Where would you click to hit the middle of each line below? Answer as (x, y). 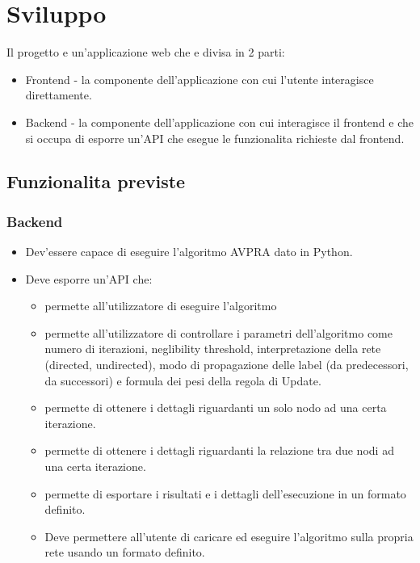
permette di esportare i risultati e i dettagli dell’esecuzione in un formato (225, 493)
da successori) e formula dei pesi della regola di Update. (183, 380)
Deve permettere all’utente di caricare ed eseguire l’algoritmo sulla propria (229, 536)
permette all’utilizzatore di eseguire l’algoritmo (161, 306)
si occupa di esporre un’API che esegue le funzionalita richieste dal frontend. (215, 138)
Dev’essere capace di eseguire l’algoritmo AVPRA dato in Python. (189, 252)
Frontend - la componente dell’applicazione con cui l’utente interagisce (199, 79)
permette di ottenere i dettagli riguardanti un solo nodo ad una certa (216, 408)
